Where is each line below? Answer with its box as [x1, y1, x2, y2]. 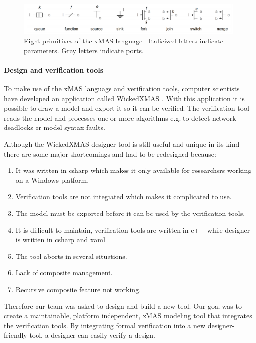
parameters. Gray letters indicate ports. [24, 45, 144, 55]
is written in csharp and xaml [15, 234, 105, 245]
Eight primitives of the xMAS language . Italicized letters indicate [24, 36, 223, 46]
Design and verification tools [4, 64, 104, 75]
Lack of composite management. [15, 267, 113, 278]
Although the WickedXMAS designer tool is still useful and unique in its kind [4, 139, 240, 149]
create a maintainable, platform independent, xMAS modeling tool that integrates [4, 310, 252, 321]
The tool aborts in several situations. [15, 251, 127, 261]
